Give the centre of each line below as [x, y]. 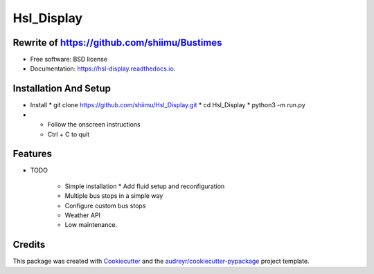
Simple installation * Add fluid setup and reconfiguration [145, 186]
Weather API [82, 215]
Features [32, 154]
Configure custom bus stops [105, 205]
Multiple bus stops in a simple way [114, 196]
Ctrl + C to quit [69, 134]
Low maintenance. [91, 225]
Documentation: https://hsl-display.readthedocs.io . [103, 68]
